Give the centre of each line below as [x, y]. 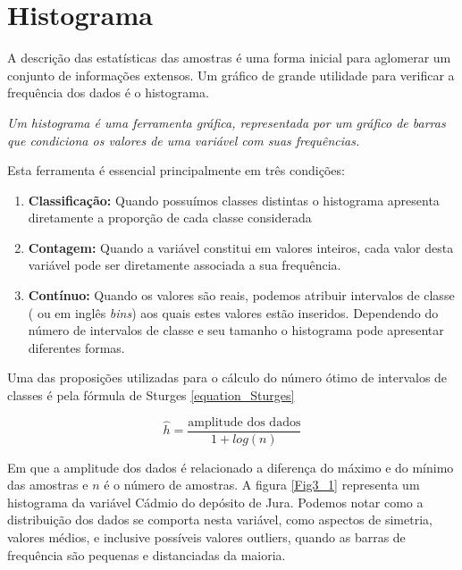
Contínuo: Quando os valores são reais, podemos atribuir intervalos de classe [241, 295]
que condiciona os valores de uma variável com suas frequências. [184, 140]
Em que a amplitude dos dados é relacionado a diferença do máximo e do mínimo [231, 467]
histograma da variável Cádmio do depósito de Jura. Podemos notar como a [215, 502]
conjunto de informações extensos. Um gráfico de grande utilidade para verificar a [231, 75]
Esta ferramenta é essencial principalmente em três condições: [176, 170]
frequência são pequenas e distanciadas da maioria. [147, 554]
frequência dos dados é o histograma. [108, 92]
